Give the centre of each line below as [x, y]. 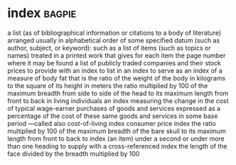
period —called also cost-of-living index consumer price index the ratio [112, 123]
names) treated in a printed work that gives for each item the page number [117, 55]
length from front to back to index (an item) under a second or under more [116, 138]
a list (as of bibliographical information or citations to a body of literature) [114, 33]
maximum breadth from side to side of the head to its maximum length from [118, 93]
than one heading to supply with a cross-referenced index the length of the [117, 146]
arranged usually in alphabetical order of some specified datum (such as [114, 40]
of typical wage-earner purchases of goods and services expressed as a [114, 108]
